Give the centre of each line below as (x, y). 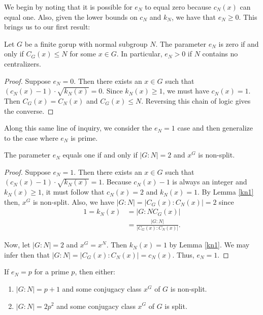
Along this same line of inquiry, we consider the (78, 128)
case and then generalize (215, 128)
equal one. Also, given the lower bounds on (71, 17)
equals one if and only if (100, 155)
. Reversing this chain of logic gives (196, 100)
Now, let (17, 245)
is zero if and (239, 43)
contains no (220, 54)
